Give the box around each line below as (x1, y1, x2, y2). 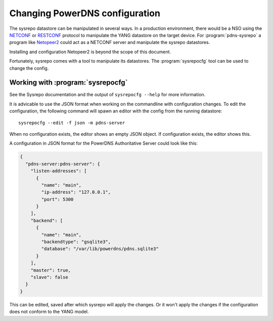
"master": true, (30, 267, 71, 273)
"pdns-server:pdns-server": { (25, 161, 101, 167)
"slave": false (30, 274, 68, 280)
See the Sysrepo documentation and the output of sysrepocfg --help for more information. (9, 92, 206, 98)
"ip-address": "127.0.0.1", (41, 189, 111, 195)
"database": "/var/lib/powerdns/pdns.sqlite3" (41, 246, 159, 252)
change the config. (9, 65, 49, 71)
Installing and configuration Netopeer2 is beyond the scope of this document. (9, 49, 171, 55)
